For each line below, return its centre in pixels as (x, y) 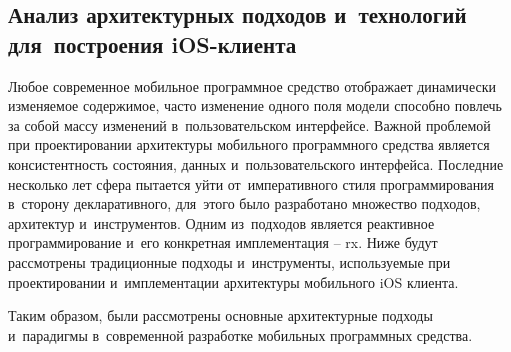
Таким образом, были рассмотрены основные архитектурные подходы (220, 315)
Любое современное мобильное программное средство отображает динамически (252, 85)
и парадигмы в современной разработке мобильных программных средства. (240, 334)
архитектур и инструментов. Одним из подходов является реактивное (221, 222)
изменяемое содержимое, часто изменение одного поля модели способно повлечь (255, 105)
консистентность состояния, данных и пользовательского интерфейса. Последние (256, 163)
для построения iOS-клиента (152, 43)
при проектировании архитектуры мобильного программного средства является (249, 144)
